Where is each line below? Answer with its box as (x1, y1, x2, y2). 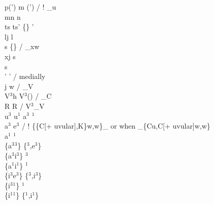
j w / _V (5, 80, 33, 91)
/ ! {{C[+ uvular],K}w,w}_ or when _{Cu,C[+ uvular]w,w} (21, 120, 210, 131)
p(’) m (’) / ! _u (5, 2, 56, 12)
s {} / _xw (5, 41, 40, 52)
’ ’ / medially (5, 71, 46, 81)
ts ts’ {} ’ (5, 21, 34, 32)
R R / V (5, 100, 31, 111)
